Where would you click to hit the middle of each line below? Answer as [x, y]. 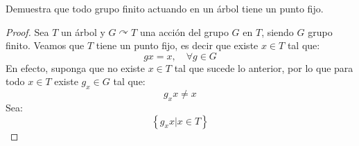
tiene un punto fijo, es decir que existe [177, 45]
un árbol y [83, 31]
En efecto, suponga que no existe [76, 67]
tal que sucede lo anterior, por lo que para [264, 67]
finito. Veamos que [45, 45]
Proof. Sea [27, 31]
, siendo [278, 31]
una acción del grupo [184, 31]
